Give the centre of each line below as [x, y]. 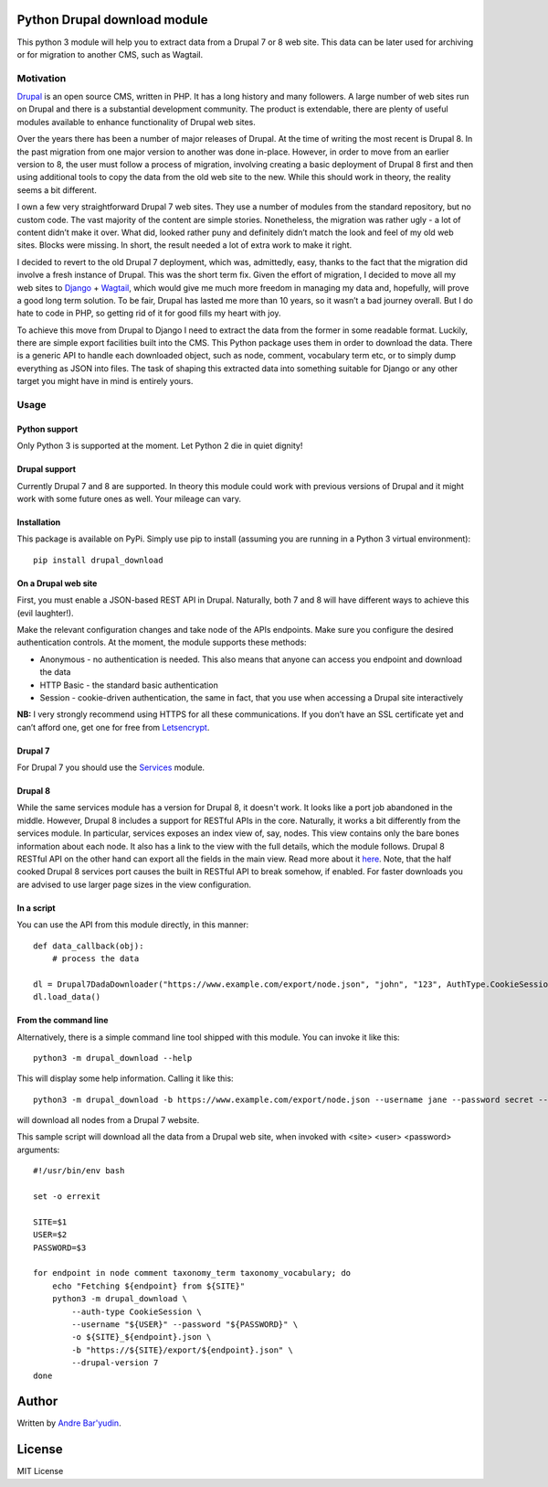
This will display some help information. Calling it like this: [125, 1078]
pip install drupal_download [98, 560]
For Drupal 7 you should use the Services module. [111, 767]
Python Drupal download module [112, 20]
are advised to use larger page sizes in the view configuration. [134, 884]
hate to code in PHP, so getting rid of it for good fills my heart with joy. [149, 313]
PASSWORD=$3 [60, 1247]
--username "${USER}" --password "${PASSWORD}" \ [185, 1324]
